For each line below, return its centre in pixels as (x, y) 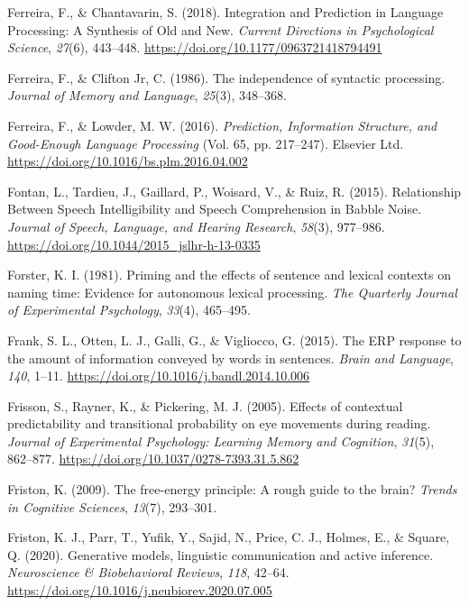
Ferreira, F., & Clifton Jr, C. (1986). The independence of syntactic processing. (226, 77)
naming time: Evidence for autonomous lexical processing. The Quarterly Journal (232, 292)
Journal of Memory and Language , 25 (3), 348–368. (147, 95)
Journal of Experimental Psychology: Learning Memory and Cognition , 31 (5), (221, 441)
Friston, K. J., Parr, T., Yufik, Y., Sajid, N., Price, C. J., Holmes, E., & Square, (229, 537)
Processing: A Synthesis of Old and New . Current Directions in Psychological (221, 29)
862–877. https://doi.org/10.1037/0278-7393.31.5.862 (153, 459)
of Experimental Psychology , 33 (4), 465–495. (129, 310)
